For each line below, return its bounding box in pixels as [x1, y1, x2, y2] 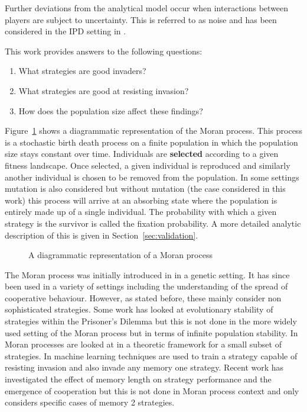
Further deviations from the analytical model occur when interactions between [5, 2, 289, 14]
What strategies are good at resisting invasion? [18, 84, 189, 96]
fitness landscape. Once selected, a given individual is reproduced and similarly [5, 159, 290, 171]
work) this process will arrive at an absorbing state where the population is [5, 194, 277, 206]
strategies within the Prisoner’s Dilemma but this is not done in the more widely [5, 315, 297, 327]
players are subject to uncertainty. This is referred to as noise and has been [5, 13, 277, 25]
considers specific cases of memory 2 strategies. [5, 396, 175, 408]
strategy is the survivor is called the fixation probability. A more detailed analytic [5, 217, 301, 229]
